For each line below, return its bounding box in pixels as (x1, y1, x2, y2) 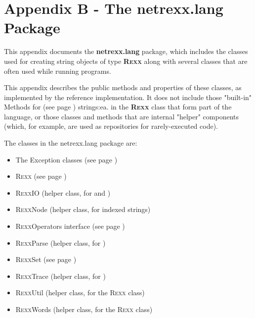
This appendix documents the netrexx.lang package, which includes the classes (4, 46, 248, 56)
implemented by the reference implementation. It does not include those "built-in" (4, 92, 252, 102)
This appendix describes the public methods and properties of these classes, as (4, 82, 242, 93)
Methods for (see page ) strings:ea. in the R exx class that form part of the (4, 102, 232, 112)
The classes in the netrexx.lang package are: (4, 138, 137, 148)
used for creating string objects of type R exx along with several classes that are (4, 55, 248, 66)
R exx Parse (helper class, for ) (15, 237, 106, 248)
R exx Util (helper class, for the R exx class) (15, 287, 145, 298)
